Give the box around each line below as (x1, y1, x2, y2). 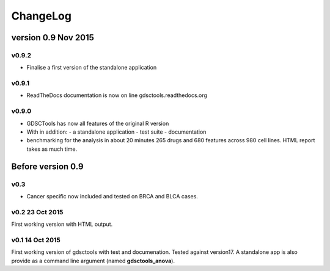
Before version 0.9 (11, 161, 84, 172)
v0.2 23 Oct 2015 (11, 208, 64, 216)
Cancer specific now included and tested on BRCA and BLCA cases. (26, 192, 199, 200)
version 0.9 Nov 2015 (11, 32, 95, 43)
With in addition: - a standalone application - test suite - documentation (26, 128, 207, 135)
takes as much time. (26, 145, 78, 153)
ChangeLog (11, 9, 71, 23)
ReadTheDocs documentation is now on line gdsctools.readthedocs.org (26, 92, 208, 99)
